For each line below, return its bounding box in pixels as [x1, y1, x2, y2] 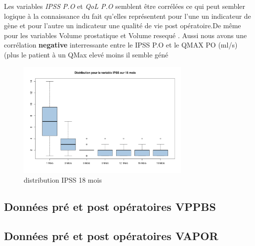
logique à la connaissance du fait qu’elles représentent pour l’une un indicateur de [4, 10, 251, 21]
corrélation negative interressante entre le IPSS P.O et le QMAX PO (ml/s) [4, 40, 238, 50]
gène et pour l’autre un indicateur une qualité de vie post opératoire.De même [4, 20, 241, 31]
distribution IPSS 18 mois [24, 175, 102, 185]
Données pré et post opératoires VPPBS [4, 199, 216, 214]
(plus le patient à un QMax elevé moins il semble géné [4, 49, 169, 59]
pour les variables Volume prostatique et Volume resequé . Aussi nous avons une [4, 30, 247, 40]
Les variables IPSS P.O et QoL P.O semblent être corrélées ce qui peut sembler [4, 1, 246, 11]
